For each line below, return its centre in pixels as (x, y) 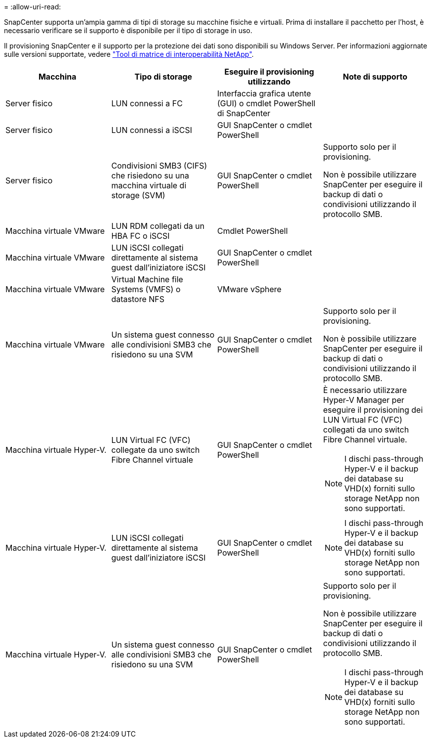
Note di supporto (375, 77)
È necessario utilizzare (365, 390)
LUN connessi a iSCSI (152, 130)
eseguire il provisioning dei (373, 410)
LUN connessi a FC (147, 103)
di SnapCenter (244, 113)
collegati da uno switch (366, 430)
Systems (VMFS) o (146, 289)
